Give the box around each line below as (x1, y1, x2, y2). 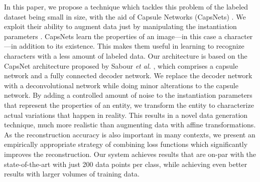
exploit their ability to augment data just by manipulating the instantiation (4, 21, 237, 32)
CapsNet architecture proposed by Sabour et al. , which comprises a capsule (4, 60, 238, 71)
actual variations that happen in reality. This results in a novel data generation (4, 109, 248, 120)
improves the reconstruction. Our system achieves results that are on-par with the (4, 148, 256, 159)
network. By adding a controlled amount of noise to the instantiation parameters (4, 90, 252, 100)
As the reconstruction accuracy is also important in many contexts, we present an (4, 129, 255, 139)
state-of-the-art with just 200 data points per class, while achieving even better (4, 158, 247, 169)
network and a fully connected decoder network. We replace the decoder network (4, 70, 252, 81)
